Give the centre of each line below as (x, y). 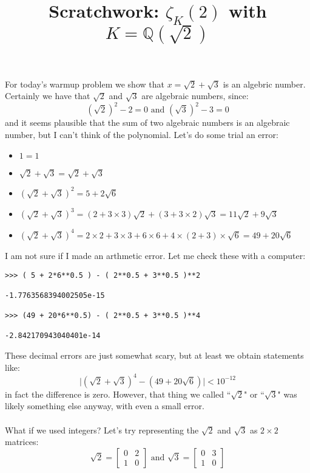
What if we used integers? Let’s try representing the (102, 430)
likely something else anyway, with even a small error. (105, 406)
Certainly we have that (48, 96)
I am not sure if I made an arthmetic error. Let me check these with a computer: (155, 255)
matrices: (22, 442)
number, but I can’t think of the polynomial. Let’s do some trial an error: (142, 135)
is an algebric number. (264, 84)
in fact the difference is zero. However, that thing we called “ (118, 394)
